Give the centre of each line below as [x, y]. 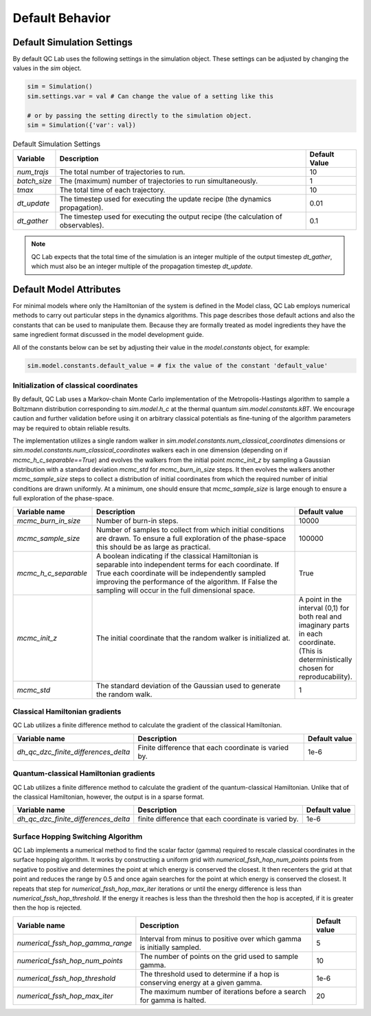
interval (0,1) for [324, 608]
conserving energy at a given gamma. [201, 982]
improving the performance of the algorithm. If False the [187, 582]
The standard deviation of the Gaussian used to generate [189, 685]
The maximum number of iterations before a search [223, 991]
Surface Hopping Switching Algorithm [78, 837]
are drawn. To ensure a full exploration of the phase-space [191, 538]
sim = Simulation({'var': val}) [82, 125]
